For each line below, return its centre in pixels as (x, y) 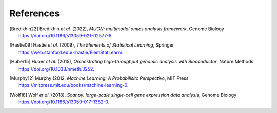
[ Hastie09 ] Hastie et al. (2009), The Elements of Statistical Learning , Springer (92, 45)
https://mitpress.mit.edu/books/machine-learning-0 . (74, 85)
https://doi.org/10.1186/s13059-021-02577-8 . (66, 35)
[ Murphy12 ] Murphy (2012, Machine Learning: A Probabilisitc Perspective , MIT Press (99, 78)
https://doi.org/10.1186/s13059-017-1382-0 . (64, 102)
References (35, 13)
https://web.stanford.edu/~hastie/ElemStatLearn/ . (71, 52)
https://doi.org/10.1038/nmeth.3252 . (57, 69)
